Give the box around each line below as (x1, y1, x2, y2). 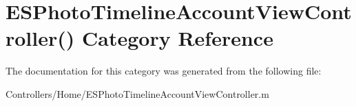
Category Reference (82, 24, 273, 52)
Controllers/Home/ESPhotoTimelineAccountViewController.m (6, 86, 269, 101)
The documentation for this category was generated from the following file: (6, 64, 322, 78)
